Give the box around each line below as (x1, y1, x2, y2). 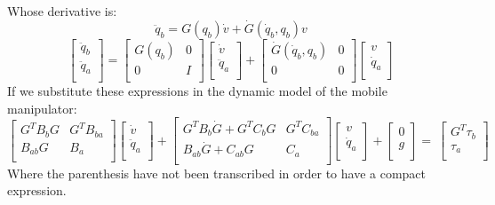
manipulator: (7, 99, 77, 117)
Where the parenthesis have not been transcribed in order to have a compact (7, 163, 427, 182)
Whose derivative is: (7, 2, 117, 20)
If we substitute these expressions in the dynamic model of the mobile (7, 82, 387, 100)
